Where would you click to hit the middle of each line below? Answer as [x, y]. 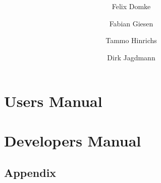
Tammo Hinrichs [131, 40]
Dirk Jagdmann [131, 57]
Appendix [30, 173]
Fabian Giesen [131, 23]
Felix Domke [131, 6]
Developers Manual [73, 140]
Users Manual [53, 101]
